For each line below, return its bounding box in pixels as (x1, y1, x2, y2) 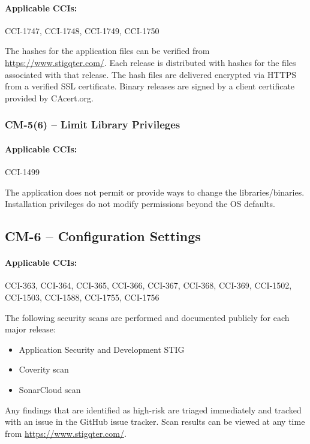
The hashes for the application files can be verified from (5, 44, 210, 57)
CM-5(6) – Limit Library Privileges (5, 117, 180, 132)
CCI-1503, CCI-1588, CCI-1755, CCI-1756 (5, 290, 159, 303)
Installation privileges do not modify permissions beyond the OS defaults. (5, 197, 275, 210)
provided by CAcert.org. (5, 91, 94, 104)
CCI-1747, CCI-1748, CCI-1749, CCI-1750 (5, 24, 159, 37)
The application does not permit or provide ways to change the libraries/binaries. (5, 185, 305, 198)
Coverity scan (19, 363, 69, 376)
